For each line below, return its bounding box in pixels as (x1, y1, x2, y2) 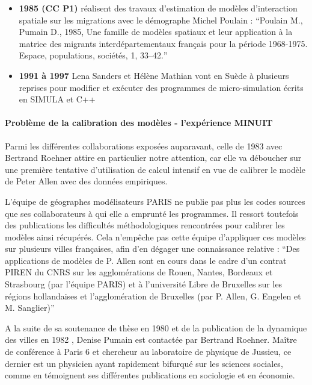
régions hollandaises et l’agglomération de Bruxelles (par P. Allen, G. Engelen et (5, 289, 301, 302)
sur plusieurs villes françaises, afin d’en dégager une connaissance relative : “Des (5, 242, 300, 255)
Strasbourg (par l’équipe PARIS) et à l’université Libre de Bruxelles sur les (5, 278, 283, 290)
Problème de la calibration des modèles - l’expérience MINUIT (5, 116, 273, 129)
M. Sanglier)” (5, 301, 55, 314)
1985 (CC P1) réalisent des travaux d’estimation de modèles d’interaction (19, 2, 298, 14)
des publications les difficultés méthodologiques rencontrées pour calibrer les (5, 219, 285, 231)
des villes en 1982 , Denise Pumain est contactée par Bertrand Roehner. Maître (5, 333, 297, 346)
